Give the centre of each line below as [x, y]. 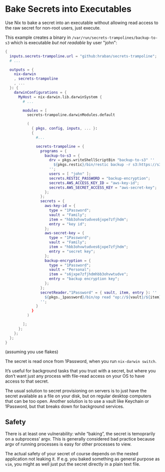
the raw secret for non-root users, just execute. [53, 28]
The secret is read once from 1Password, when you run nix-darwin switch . [81, 361]
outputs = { [22, 70]
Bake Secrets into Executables [68, 9]
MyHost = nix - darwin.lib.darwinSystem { [60, 97]
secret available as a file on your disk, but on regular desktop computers [78, 396]
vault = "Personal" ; [70, 270]
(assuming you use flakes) [32, 352]
